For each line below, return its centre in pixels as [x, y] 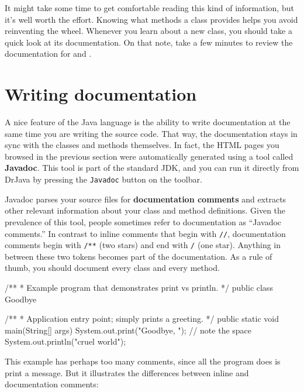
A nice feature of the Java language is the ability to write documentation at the [148, 122]
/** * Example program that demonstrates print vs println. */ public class [139, 287]
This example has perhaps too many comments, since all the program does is [143, 361]
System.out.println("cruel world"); [65, 341]
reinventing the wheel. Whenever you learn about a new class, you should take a [148, 31]
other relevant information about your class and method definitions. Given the [145, 210]
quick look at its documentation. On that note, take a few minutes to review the [149, 42]
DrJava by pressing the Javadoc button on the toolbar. [103, 179]
